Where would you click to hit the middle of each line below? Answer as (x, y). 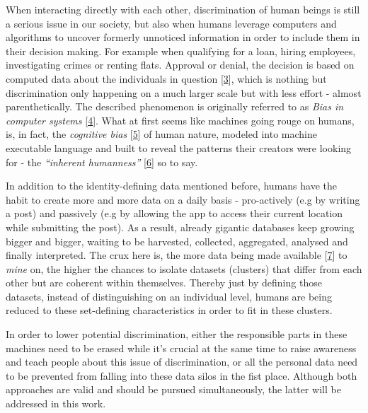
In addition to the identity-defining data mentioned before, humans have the (171, 186)
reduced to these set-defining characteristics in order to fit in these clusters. (169, 310)
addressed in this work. (56, 403)
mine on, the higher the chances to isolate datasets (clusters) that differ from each (184, 268)
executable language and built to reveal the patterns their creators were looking (179, 147)
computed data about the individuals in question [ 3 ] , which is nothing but (166, 78)
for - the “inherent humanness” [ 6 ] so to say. (102, 162)
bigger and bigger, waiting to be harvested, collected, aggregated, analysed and (177, 241)
